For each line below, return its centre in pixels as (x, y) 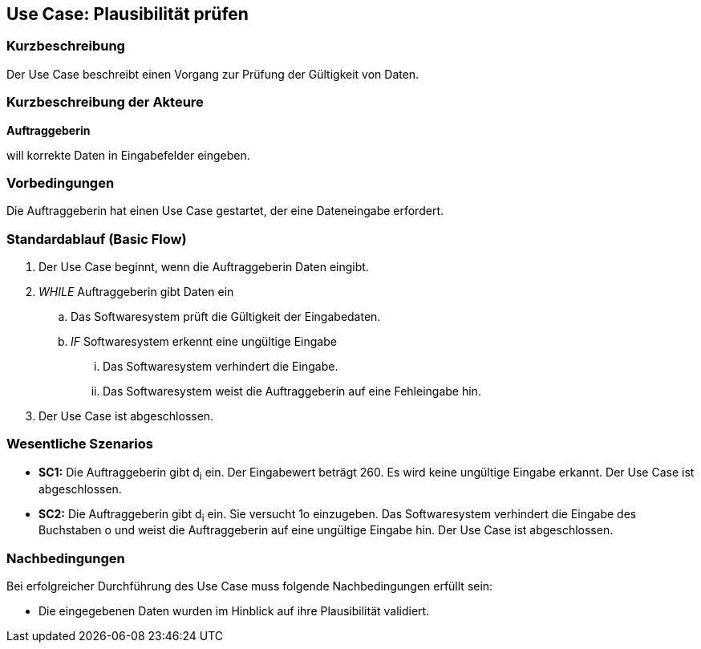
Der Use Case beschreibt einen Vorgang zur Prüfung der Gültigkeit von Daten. (213, 74)
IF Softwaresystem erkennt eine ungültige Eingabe (204, 342)
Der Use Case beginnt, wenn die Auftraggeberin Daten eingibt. (204, 267)
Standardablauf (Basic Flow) (97, 239)
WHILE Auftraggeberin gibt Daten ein (136, 292)
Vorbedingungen (61, 183)
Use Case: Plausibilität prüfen (128, 14)
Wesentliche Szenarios (80, 444)
